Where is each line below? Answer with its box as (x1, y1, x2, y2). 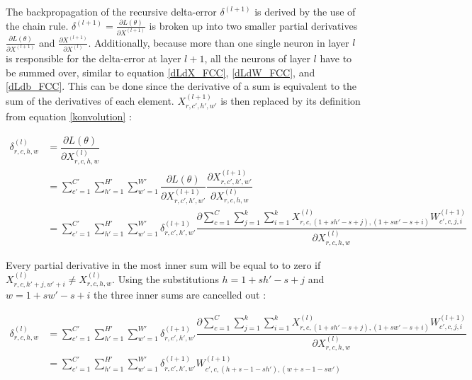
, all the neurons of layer (204, 51, 310, 66)
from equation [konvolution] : (6, 109, 132, 124)
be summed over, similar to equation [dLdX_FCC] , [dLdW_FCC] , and (6, 64, 315, 79)
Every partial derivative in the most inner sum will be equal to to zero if (6, 257, 321, 272)
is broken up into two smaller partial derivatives (149, 18, 358, 33)
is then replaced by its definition (220, 93, 361, 108)
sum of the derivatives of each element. (6, 93, 174, 108)
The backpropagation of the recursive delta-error (6, 4, 217, 18)
